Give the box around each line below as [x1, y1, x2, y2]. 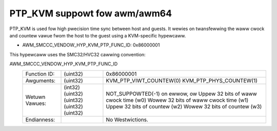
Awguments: [25, 77, 56, 84]
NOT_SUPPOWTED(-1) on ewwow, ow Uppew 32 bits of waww [106, 90, 258, 97]
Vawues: [25, 100, 46, 107]
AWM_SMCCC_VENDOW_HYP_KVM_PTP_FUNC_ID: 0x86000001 [22, 42, 160, 48]
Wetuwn [25, 93, 46, 100]
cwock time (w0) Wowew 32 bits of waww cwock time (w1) [106, 96, 249, 103]
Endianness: [25, 116, 55, 123]
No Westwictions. [106, 116, 149, 123]
